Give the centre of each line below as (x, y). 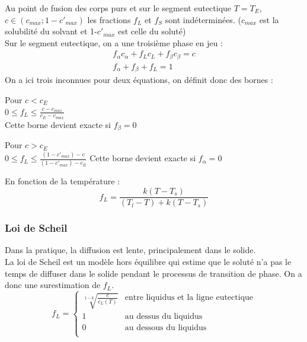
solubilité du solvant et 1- (51, 31)
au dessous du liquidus (166, 327)
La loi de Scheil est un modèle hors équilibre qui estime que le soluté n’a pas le (148, 261)
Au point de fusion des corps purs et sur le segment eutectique (118, 8)
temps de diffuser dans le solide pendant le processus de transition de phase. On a (153, 273)
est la (269, 19)
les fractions (109, 19)
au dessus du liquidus (164, 316)
